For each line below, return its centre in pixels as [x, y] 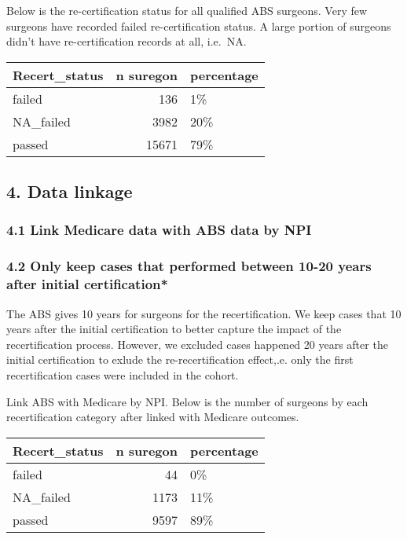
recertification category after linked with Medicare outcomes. [153, 417]
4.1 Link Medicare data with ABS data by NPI [159, 230]
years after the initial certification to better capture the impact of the [174, 329]
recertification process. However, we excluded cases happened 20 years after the [197, 344]
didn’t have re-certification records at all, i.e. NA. [126, 41]
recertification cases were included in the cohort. [123, 374]
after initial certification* [87, 284]
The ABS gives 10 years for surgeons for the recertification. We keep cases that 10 [204, 313]
